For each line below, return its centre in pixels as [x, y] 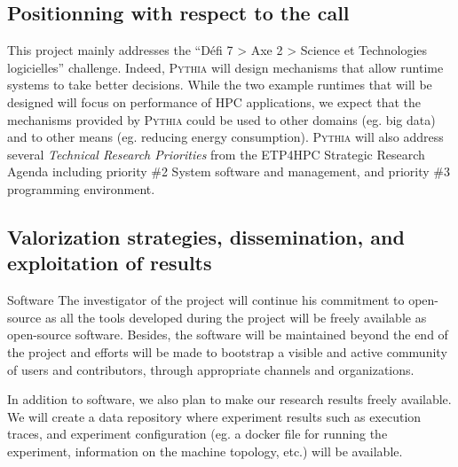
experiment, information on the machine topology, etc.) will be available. [205, 451]
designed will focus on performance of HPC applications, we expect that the [214, 101]
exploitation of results [110, 263]
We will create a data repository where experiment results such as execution [214, 416]
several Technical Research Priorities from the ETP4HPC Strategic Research [216, 154]
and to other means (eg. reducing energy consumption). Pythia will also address [225, 137]
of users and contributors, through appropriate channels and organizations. [211, 369]
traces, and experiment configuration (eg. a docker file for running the [197, 434]
